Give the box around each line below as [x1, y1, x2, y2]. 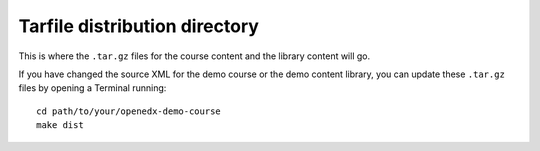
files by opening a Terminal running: [18, 82, 167, 94]
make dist [36, 120, 84, 131]
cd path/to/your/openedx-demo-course [36, 105, 222, 117]
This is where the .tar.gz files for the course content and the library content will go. [18, 50, 370, 62]
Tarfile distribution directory [18, 15, 260, 37]
